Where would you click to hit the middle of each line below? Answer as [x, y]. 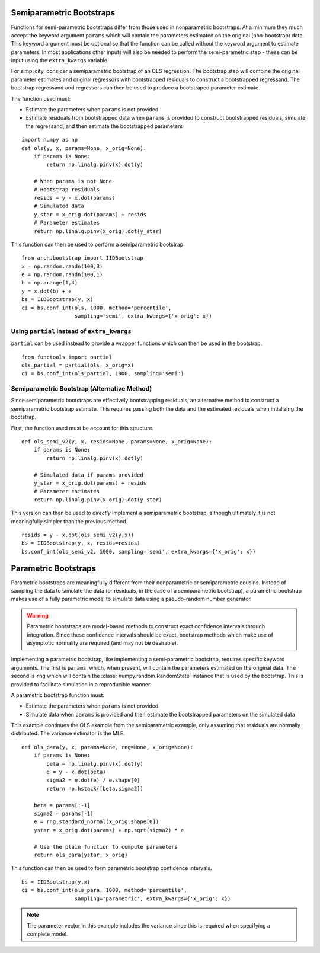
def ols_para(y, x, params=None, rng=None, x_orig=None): [108, 747]
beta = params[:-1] [62, 805]
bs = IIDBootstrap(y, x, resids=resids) [81, 543]
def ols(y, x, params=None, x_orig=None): [84, 148]
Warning [38, 615]
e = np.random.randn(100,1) [62, 275]
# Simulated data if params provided [88, 475]
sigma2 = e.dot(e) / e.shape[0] [93, 780]
